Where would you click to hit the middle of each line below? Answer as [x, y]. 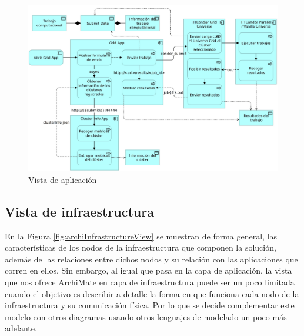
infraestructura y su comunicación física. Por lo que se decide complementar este [150, 305]
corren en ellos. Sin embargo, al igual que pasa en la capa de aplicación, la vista [148, 270]
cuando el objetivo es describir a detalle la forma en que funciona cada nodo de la [152, 293]
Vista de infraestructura [79, 211]
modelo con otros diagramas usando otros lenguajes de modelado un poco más [146, 316]
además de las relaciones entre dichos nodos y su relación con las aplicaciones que [151, 259]
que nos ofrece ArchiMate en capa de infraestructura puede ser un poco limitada [150, 282]
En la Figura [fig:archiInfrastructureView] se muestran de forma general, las [141, 236]
